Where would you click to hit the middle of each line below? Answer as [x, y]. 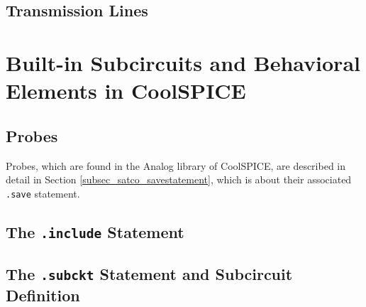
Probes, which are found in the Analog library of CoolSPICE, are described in [176, 165]
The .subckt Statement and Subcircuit [149, 274]
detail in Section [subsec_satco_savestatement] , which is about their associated [179, 179]
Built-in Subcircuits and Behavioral [183, 62]
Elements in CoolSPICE [126, 91]
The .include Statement [95, 231]
